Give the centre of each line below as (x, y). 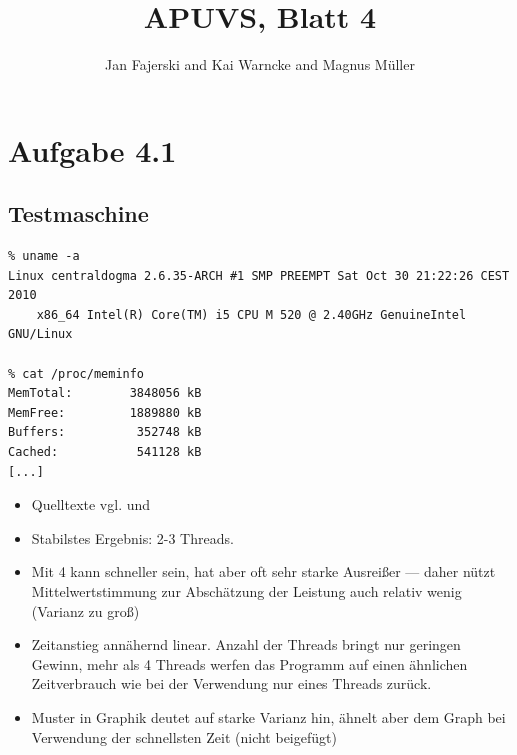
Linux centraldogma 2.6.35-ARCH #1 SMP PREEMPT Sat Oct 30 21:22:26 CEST (259, 275)
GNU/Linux (40, 334)
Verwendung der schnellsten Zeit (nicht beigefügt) (184, 736)
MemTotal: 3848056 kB (105, 393)
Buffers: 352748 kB (105, 432)
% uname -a (44, 256)
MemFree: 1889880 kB (105, 412)
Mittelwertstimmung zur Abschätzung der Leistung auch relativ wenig (246, 591)
